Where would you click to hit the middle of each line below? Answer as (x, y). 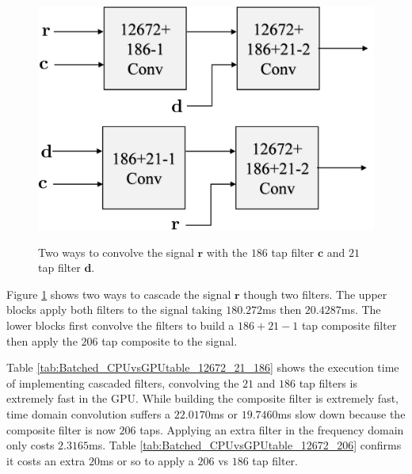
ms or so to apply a (147, 460)
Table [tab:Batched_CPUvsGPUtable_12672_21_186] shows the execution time (203, 367)
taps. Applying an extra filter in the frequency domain (272, 429)
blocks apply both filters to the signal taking (114, 310)
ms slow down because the (341, 413)
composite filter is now (61, 429)
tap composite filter (349, 325)
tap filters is (328, 382)
